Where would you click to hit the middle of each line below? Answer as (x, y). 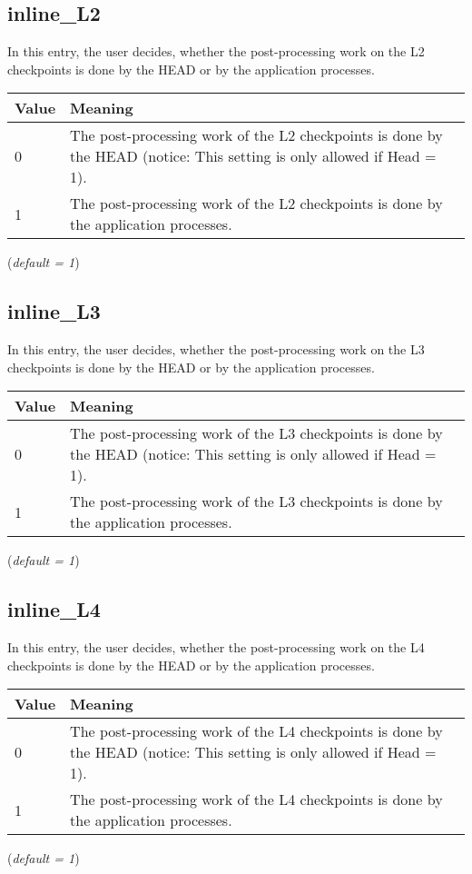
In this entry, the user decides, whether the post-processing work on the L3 (216, 349)
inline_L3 (54, 311)
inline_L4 (54, 609)
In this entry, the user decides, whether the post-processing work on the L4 (216, 647)
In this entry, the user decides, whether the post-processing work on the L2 (216, 51)
